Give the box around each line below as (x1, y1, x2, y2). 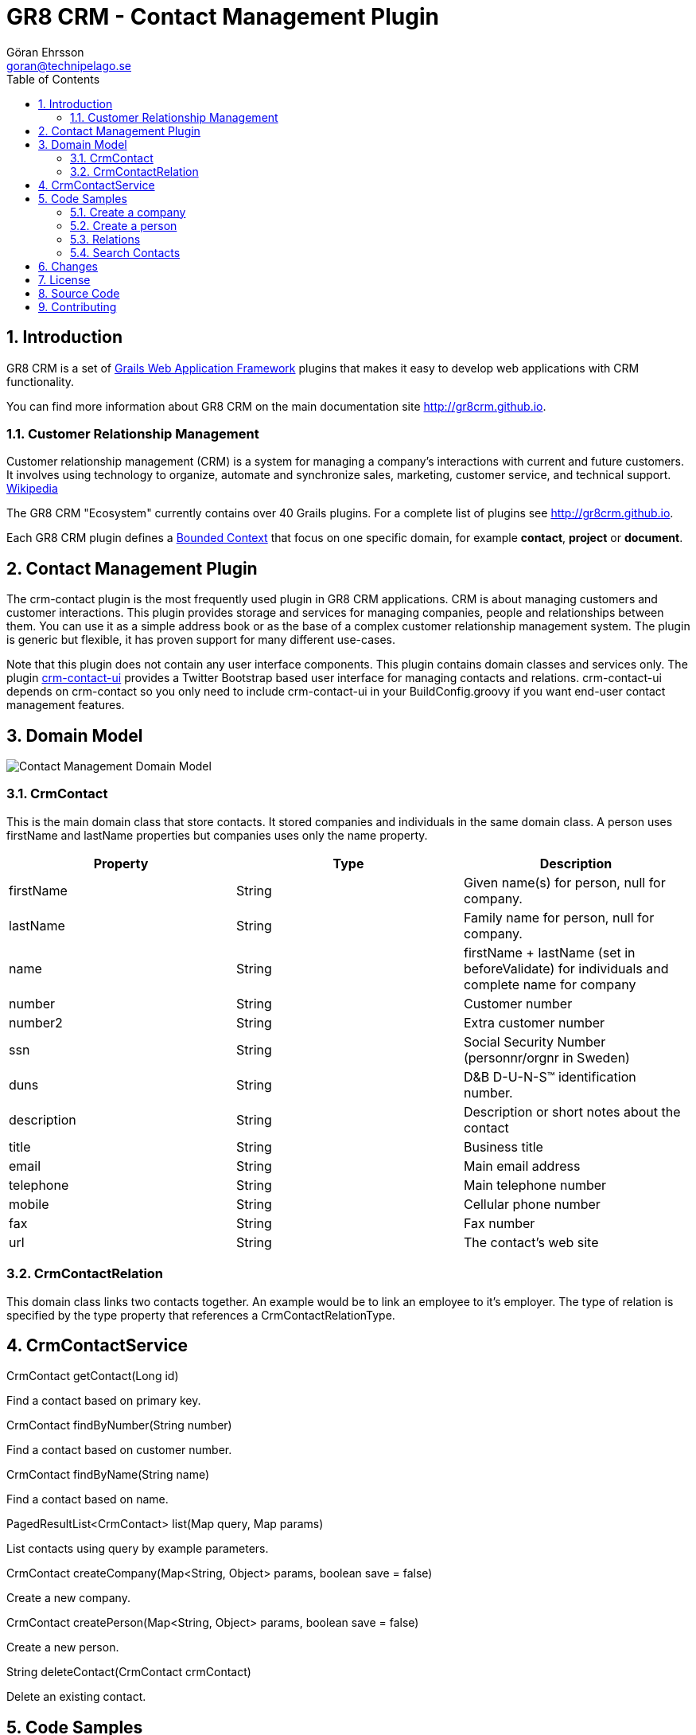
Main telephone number (463, 1176, 607, 1193)
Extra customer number (463, 1014, 605, 1031)
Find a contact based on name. (6, 1492, 169, 1507)
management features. (6, 698, 125, 712)
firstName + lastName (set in (463, 944, 636, 961)
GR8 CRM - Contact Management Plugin (6, 3, 439, 30)
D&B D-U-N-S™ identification (463, 1068, 636, 1085)
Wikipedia (6, 482, 58, 496)
